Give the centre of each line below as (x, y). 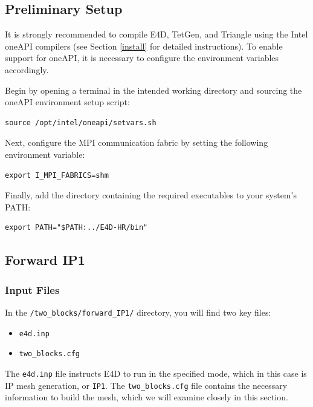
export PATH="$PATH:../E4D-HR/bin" (76, 228)
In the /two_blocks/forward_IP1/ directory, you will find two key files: (138, 312)
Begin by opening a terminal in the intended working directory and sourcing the (153, 90)
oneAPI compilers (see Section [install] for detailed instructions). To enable (144, 46)
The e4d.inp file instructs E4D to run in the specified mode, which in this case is (156, 373)
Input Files (32, 289)
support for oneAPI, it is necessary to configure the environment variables (142, 58)
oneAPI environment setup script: (67, 102)
